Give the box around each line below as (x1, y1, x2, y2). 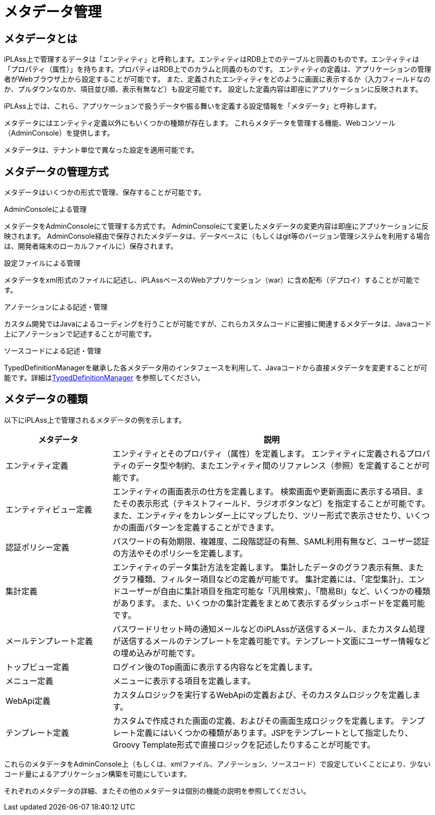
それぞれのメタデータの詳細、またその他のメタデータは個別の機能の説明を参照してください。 (4, 786, 311, 795)
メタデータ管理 (4, 3, 102, 20)
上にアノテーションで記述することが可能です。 (4, 329, 156, 338)
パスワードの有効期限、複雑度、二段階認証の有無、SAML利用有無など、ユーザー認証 (112, 536, 430, 546)
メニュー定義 (5, 675, 54, 686)
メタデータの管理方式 (4, 165, 109, 178)
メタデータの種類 (4, 393, 88, 406)
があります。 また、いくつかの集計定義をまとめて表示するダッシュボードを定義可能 (112, 598, 425, 608)
